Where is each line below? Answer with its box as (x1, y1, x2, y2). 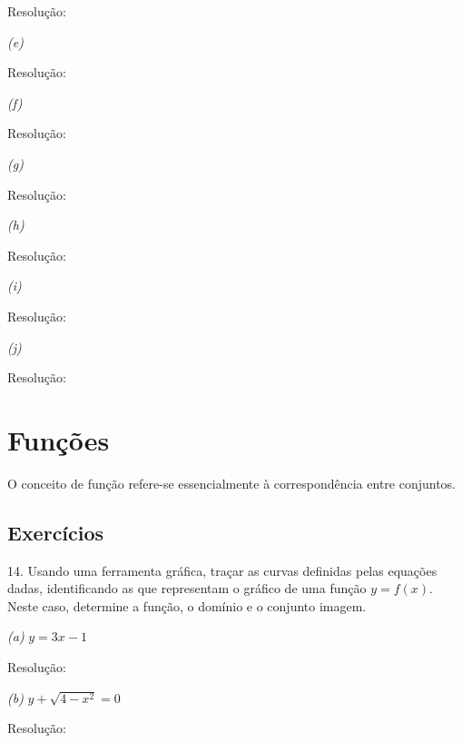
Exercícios (7, 518, 104, 546)
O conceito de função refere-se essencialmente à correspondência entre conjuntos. (7, 473, 457, 492)
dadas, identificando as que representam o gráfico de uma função (7, 579, 367, 598)
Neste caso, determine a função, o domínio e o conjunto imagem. (7, 596, 367, 615)
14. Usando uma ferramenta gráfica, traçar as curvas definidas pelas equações (7, 560, 437, 580)
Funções (7, 421, 110, 458)
